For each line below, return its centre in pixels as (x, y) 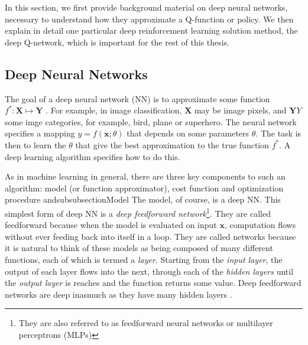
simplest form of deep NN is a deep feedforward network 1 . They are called (138, 212)
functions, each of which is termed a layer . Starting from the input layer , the (144, 259)
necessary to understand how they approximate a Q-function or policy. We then (149, 19)
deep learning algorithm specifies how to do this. (93, 156)
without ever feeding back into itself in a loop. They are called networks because (150, 236)
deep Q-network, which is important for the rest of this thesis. (117, 42)
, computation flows (260, 225)
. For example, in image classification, (114, 110)
